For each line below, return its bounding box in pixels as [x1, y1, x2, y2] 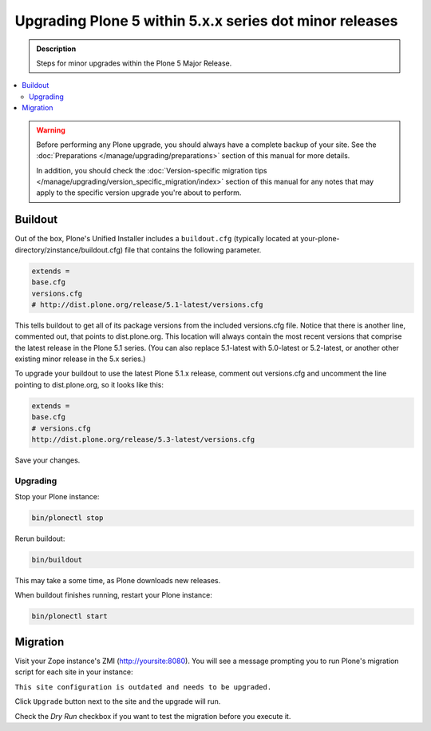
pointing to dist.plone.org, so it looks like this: [14, 379, 164, 389]
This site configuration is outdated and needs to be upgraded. [14, 682, 272, 691]
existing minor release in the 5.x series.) [14, 354, 146, 364]
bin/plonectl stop [31, 514, 104, 522]
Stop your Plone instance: [14, 492, 100, 502]
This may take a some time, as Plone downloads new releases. [14, 576, 221, 586]
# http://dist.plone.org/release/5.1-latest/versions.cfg [31, 300, 263, 309]
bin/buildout [31, 555, 83, 565]
